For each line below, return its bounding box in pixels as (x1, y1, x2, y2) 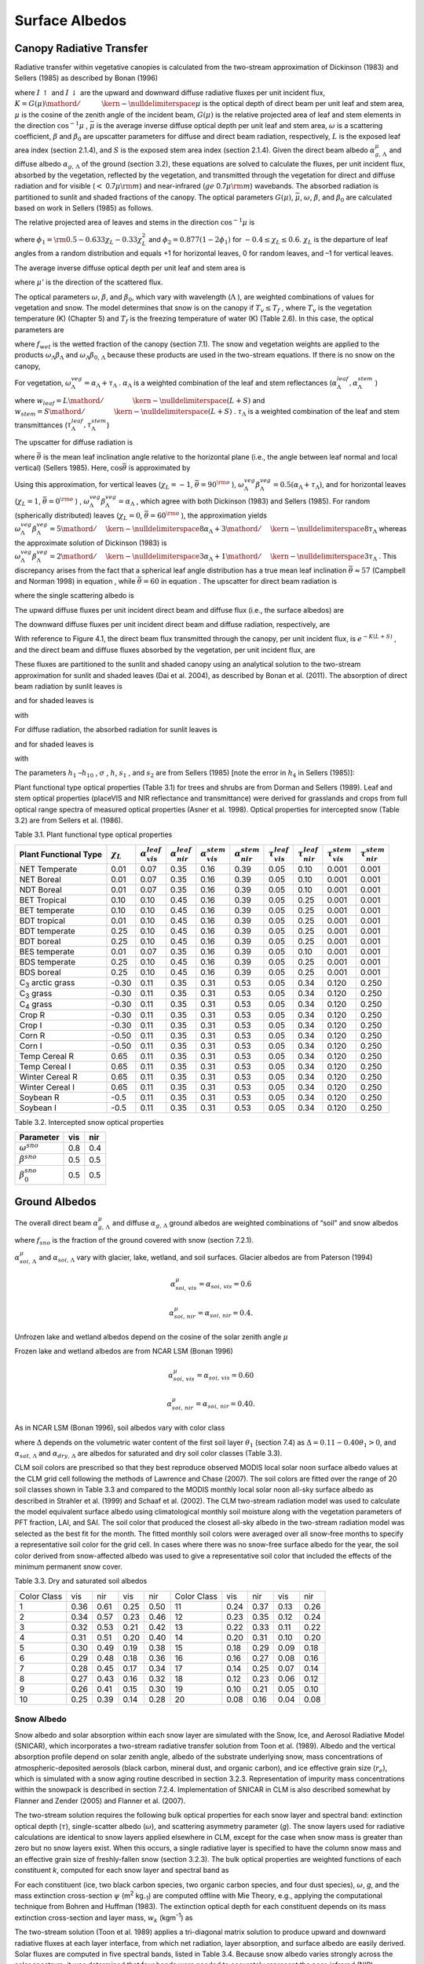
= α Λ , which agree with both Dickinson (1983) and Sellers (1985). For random (118, 496, 371, 507)
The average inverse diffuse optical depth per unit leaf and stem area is (14, 263, 247, 273)
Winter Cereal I (19, 1081, 75, 1092)
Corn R (19, 1030, 46, 1041)
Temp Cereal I (19, 1061, 71, 1072)
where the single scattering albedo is (14, 591, 134, 600)
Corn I (19, 1040, 42, 1051)
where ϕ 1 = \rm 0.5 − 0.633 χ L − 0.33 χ (14, 234, 143, 246)
